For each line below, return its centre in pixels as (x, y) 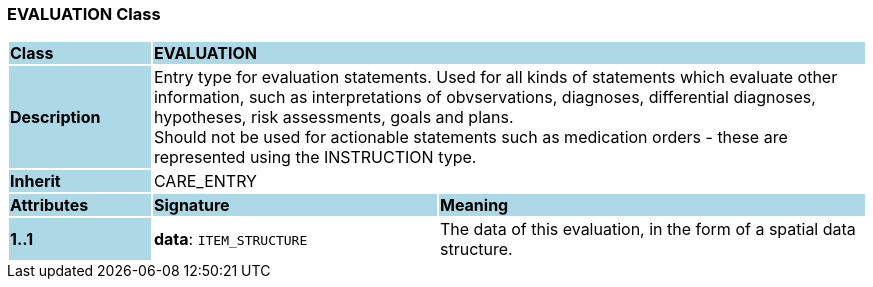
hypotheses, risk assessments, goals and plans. (333, 117)
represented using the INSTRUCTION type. (315, 157)
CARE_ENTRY (205, 181)
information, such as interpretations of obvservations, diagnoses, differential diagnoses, (484, 97)
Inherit (35, 181)
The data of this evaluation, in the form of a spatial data (647, 229)
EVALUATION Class (84, 14)
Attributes (49, 205)
